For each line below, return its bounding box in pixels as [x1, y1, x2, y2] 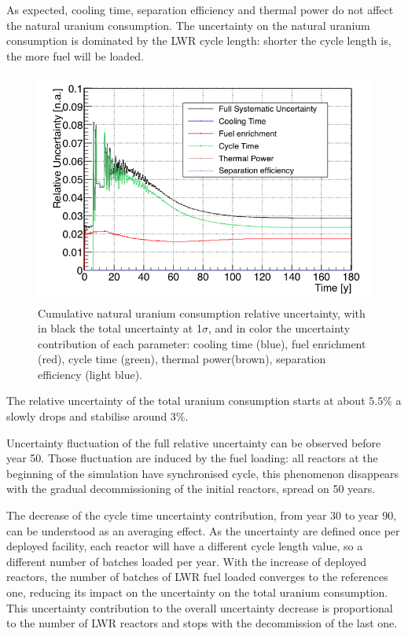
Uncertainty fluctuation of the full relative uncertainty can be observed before [6, 434, 381, 450]
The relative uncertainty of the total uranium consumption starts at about [6, 392, 366, 409]
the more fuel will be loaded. [6, 47, 145, 64]
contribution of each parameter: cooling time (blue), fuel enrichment [38, 335, 366, 351]
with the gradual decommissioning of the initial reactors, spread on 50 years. [6, 480, 376, 497]
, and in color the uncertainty [208, 320, 351, 336]
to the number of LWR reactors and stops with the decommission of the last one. [6, 615, 398, 631]
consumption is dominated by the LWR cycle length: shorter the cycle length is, [6, 32, 391, 49]
